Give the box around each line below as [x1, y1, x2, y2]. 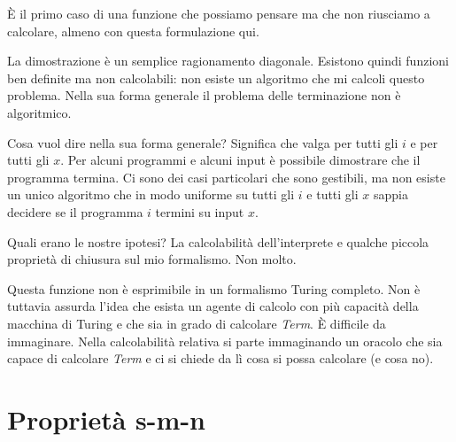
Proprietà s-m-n [7, 400, 206, 437]
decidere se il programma [7, 202, 143, 221]
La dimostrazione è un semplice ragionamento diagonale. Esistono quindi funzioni [7, 51, 449, 70]
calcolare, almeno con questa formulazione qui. [7, 21, 259, 40]
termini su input [155, 202, 244, 221]
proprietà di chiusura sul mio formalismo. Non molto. [7, 250, 297, 268]
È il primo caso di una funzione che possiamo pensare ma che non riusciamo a [7, 4, 430, 22]
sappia [373, 185, 408, 204]
